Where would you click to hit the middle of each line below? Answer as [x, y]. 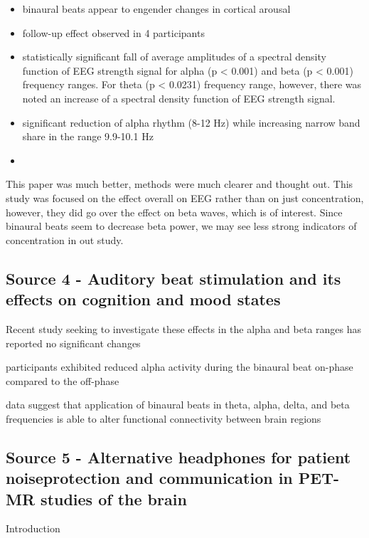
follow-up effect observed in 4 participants [113, 32]
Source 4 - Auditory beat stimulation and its [173, 278]
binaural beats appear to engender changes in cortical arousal [156, 9]
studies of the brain [114, 499]
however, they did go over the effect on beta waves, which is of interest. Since [174, 212]
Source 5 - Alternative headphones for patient [178, 457]
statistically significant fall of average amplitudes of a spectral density [174, 57]
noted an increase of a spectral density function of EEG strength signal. [179, 98]
